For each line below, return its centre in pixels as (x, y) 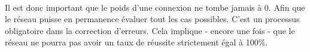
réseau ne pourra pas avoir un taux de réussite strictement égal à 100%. (136, 42)
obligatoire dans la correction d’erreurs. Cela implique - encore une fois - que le (150, 30)
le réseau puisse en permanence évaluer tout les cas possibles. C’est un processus (152, 19)
